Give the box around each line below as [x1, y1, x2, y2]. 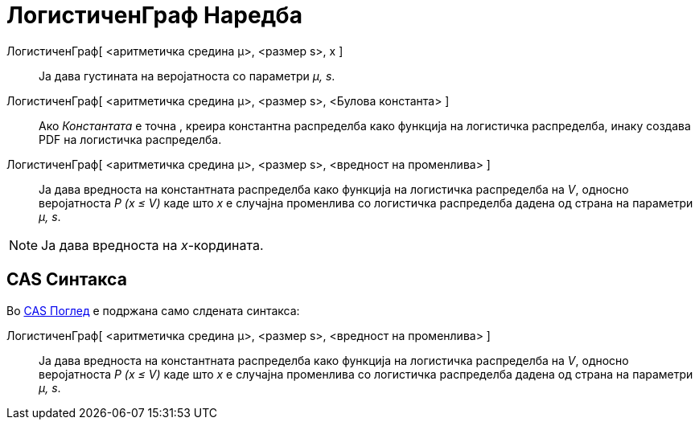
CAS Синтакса [6, 269, 127, 290]
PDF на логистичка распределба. [39, 132, 222, 146]
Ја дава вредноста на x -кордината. [41, 236, 264, 253]
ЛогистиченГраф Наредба [6, 2, 302, 29]
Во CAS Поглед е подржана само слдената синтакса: [6, 303, 300, 317]
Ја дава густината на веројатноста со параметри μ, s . [39, 68, 335, 83]
